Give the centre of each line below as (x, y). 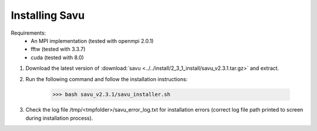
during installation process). (59, 118)
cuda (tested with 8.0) (58, 57)
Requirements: (28, 33)
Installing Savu (48, 15)
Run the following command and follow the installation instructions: (107, 79)
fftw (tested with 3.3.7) (58, 49)
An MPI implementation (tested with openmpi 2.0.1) (92, 41)
